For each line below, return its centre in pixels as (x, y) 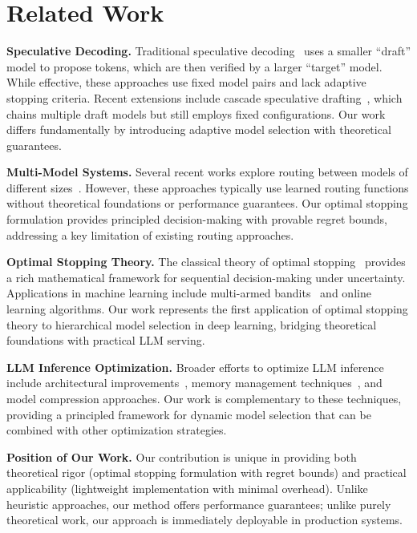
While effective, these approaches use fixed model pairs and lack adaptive (186, 82)
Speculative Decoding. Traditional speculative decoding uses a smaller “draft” (208, 51)
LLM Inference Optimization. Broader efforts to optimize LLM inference (195, 367)
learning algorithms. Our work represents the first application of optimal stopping (207, 309)
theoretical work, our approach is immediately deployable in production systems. (205, 520)
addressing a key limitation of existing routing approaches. (150, 234)
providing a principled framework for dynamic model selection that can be (189, 414)
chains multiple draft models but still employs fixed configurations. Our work (196, 113)
